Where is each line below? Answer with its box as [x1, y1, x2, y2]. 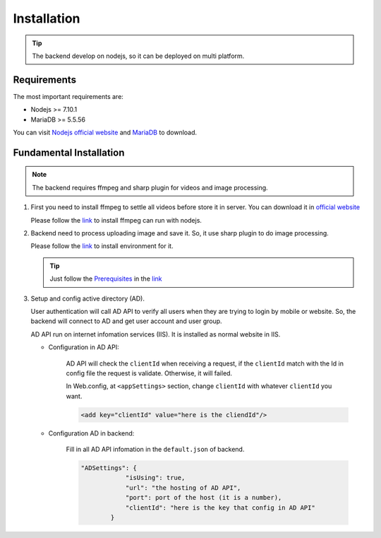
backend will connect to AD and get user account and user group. [30, 317, 222, 325]
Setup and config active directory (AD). [30, 294, 145, 303]
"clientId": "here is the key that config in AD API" [125, 503, 315, 512]
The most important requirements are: [13, 92, 123, 100]
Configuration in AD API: [48, 343, 119, 351]
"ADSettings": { [80, 464, 138, 472]
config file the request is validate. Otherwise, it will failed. [66, 368, 233, 378]
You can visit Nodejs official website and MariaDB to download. [13, 128, 198, 137]
